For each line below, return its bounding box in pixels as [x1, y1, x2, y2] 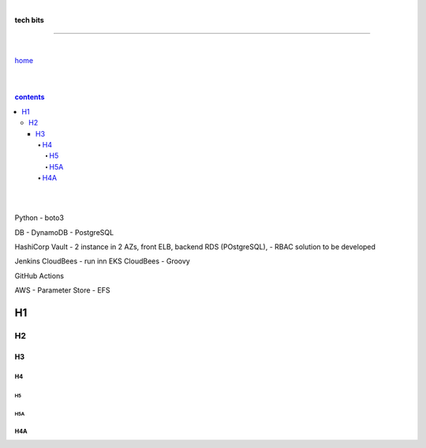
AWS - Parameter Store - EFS [14, 286, 110, 295]
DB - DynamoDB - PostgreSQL [14, 227, 114, 237]
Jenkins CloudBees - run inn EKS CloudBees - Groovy [14, 256, 191, 266]
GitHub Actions [14, 271, 65, 280]
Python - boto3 [14, 213, 65, 222]
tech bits [14, 16, 45, 25]
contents [14, 92, 45, 102]
